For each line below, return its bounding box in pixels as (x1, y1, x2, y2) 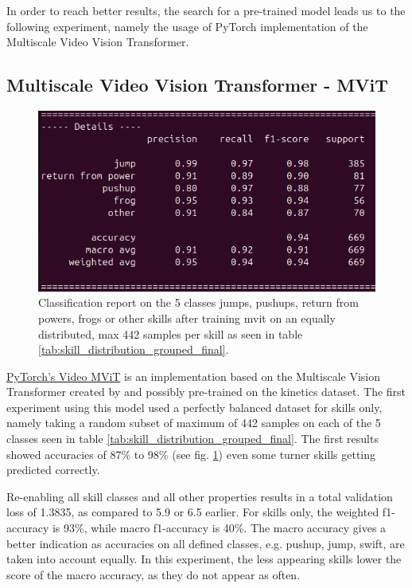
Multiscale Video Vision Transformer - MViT (6, 73, 388, 97)
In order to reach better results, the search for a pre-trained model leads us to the (6, 2, 406, 18)
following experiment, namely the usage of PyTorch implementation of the (6, 18, 368, 34)
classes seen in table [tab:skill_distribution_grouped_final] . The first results (6, 430, 379, 447)
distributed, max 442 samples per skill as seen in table (38, 325, 303, 342)
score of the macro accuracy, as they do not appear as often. (6, 566, 301, 582)
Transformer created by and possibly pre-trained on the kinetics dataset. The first (6, 383, 406, 400)
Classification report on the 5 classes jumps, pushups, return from (38, 294, 359, 311)
